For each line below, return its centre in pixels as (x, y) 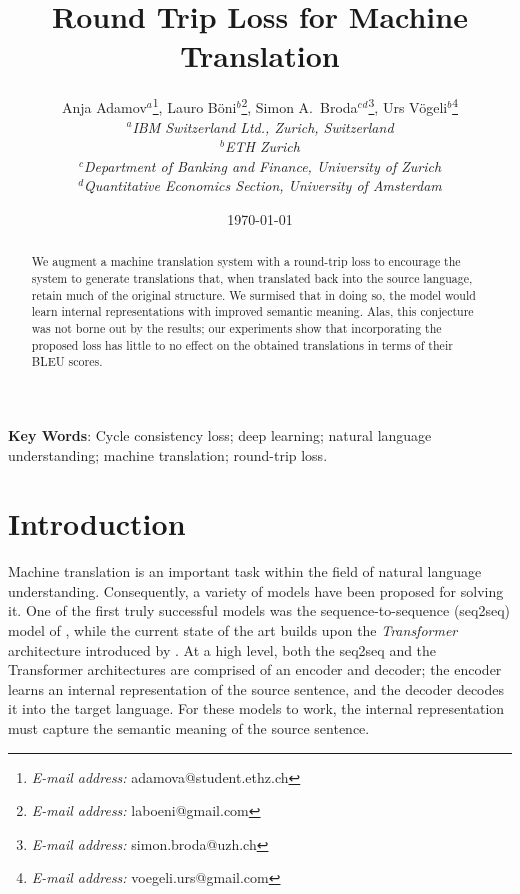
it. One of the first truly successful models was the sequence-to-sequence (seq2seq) (259, 610)
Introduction (97, 523)
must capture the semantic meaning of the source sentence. (189, 727)
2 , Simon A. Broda (299, 105)
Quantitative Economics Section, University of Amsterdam (263, 185)
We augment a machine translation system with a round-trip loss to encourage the (246, 261)
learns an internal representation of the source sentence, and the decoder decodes (256, 688)
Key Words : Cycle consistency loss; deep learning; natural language (220, 434)
